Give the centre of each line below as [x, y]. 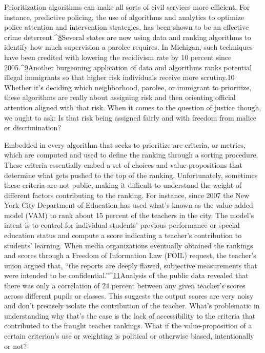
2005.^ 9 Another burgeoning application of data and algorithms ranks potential [128, 67]
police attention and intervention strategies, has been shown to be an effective [127, 27]
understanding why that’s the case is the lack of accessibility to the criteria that [130, 315]
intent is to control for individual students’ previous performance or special [122, 225]
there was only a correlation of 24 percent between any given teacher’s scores [125, 286]
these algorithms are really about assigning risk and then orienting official [120, 97]
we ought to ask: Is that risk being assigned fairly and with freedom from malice [130, 117]
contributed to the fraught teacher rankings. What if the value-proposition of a [128, 326]
